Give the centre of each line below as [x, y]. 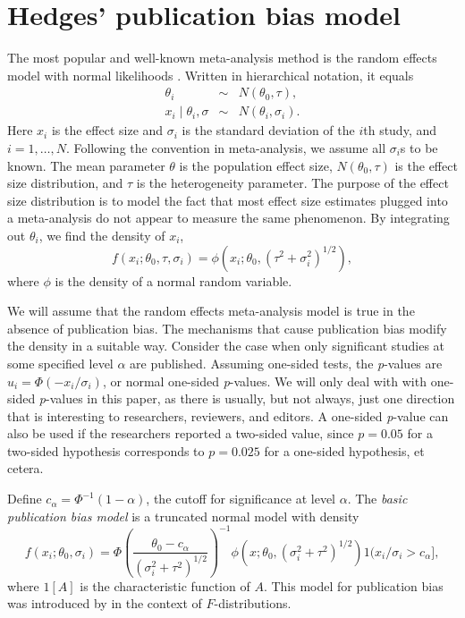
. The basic [377, 499]
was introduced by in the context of [105, 603]
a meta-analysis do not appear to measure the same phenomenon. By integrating [228, 218]
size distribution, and [65, 183]
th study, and [400, 130]
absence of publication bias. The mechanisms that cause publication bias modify [227, 328]
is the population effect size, [256, 165]
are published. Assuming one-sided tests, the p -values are [286, 363]
